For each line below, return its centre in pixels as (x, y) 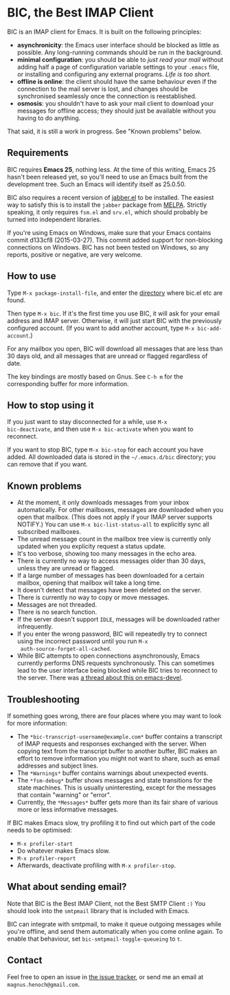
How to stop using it (51, 405)
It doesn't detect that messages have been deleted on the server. (109, 590)
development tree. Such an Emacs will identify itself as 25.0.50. (97, 184)
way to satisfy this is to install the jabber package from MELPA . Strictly (107, 205)
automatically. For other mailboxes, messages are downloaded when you (120, 510)
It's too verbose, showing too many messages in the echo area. (107, 554)
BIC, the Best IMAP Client (80, 13)
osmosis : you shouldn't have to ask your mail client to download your (115, 103)
